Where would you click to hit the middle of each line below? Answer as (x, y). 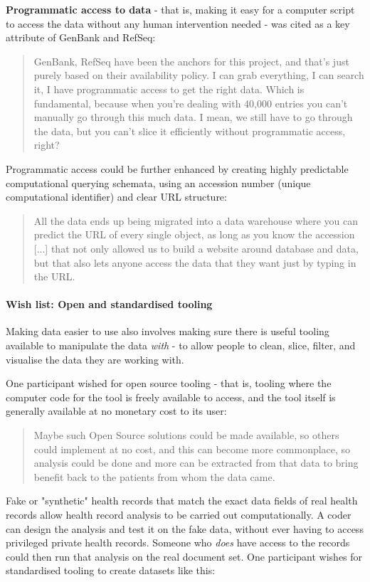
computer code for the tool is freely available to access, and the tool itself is (171, 397)
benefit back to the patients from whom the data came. (154, 476)
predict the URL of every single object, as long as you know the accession (194, 234)
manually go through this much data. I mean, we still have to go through (193, 117)
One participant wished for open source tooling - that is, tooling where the (169, 383)
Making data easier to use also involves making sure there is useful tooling (168, 331)
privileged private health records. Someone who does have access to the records (178, 543)
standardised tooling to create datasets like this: (111, 570)
